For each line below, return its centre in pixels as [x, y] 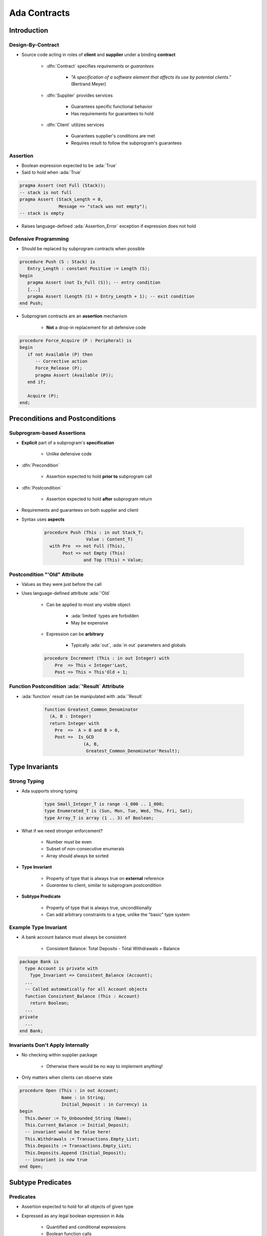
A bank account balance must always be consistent [74, 937]
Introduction [29, 30]
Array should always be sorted [77, 856]
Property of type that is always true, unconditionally [99, 908]
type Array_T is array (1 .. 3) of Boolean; [99, 818]
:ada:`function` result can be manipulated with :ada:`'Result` [82, 696]
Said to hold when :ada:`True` [51, 173]
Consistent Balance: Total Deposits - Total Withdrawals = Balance [113, 948]
